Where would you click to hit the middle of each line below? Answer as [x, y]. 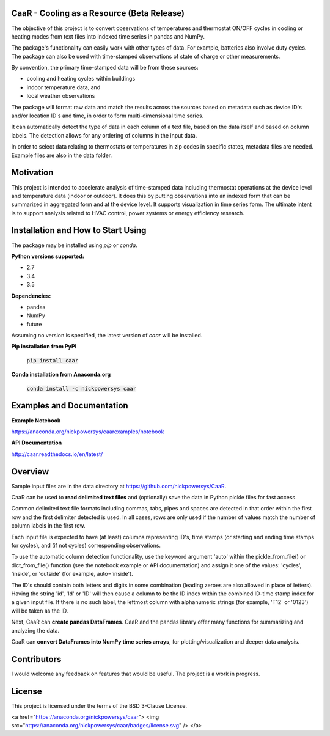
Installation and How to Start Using [79, 230]
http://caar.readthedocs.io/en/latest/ [57, 454]
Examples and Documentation [70, 406]
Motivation [32, 173]
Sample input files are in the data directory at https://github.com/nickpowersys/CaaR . [119, 486]
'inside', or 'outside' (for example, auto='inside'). [72, 574]
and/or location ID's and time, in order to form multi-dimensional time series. [108, 116]
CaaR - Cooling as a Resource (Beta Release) [98, 13]
